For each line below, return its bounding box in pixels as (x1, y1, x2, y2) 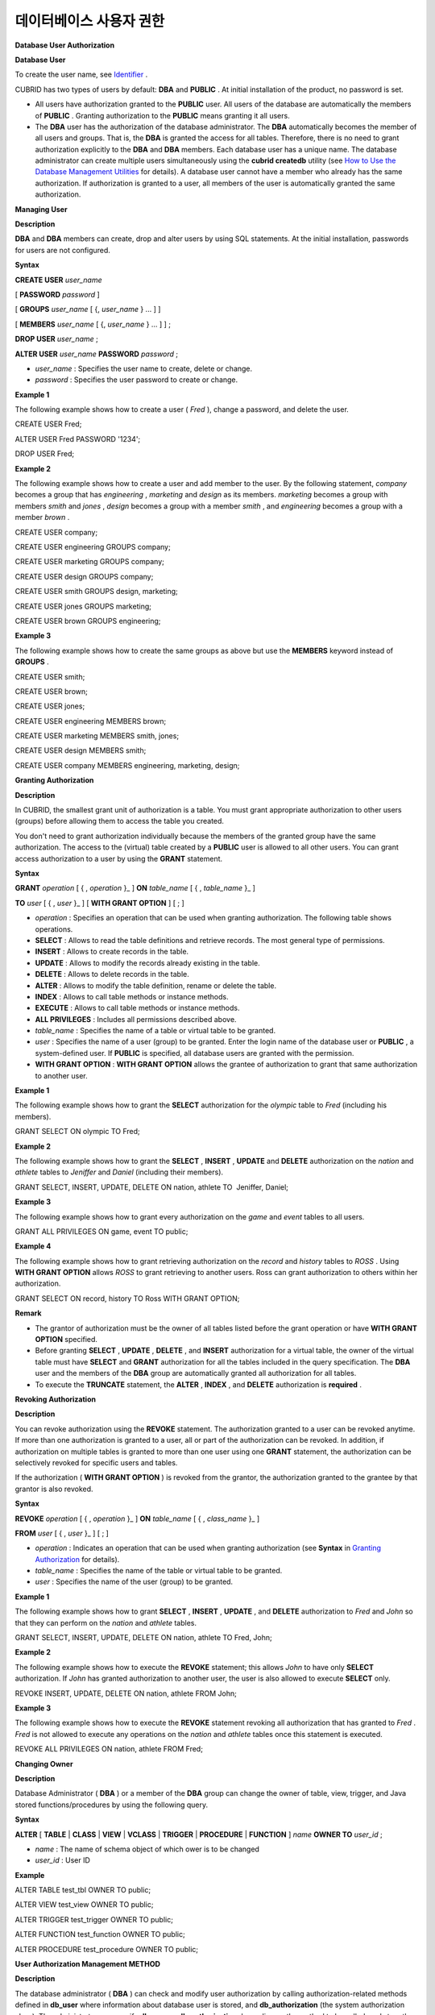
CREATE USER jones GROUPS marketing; (14, 601, 152, 611)
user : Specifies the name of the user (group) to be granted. (35, 1577, 234, 1587)
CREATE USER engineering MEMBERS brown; (14, 716, 167, 725)
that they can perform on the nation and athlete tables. (14, 1618, 197, 1627)
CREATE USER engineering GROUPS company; (14, 542, 171, 551)
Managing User (14, 204, 68, 214)
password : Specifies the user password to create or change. (35, 375, 238, 384)
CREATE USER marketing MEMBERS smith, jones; (14, 731, 180, 741)
